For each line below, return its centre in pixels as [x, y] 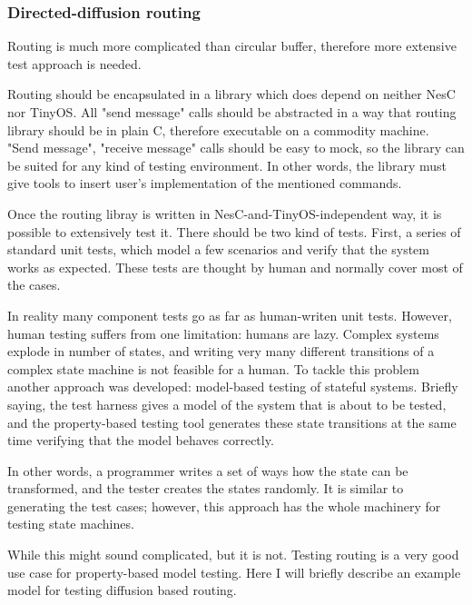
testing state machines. [71, 524]
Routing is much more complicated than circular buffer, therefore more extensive [232, 46]
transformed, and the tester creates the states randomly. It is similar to [206, 488]
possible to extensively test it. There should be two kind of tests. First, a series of [234, 231]
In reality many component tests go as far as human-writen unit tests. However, [230, 315]
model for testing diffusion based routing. [122, 590]
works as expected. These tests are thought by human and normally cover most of [235, 267]
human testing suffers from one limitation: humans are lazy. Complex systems [223, 333]
